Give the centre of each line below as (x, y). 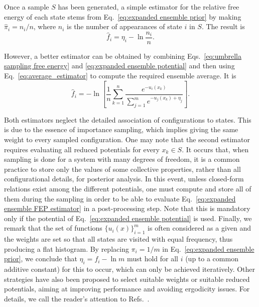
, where (45, 26)
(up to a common (212, 259)
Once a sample (27, 7)
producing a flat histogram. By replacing (67, 248)
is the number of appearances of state (124, 26)
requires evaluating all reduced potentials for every (82, 149)
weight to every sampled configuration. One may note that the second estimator (127, 139)
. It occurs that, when (215, 149)
